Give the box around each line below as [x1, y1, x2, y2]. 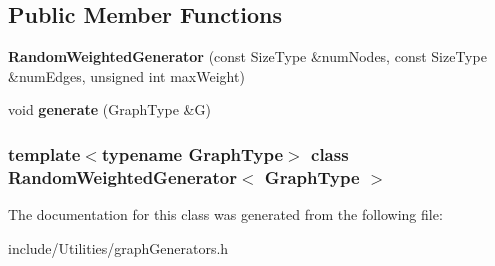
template [8, 141, 81, 166]
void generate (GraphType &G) [8, 99, 211, 120]
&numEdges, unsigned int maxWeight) [8, 65, 245, 86]
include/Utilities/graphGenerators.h [8, 237, 229, 258]
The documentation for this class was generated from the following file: [8, 204, 443, 225]
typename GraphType [101, 141, 284, 166]
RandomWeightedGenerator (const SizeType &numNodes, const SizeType [8, 46, 487, 67]
